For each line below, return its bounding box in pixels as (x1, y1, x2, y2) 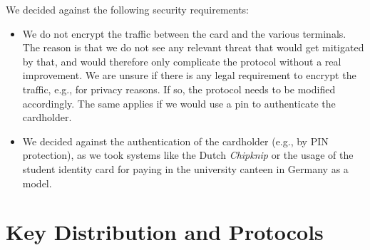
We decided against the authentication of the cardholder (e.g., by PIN (22, 133, 329, 148)
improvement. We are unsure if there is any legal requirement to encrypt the (22, 68, 356, 83)
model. (22, 175, 52, 190)
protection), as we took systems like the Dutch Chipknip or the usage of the (22, 147, 354, 162)
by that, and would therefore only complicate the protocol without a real (22, 53, 341, 68)
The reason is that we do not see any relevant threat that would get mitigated (22, 40, 364, 55)
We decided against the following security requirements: (6, 2, 250, 16)
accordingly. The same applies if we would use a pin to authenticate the (22, 95, 336, 110)
